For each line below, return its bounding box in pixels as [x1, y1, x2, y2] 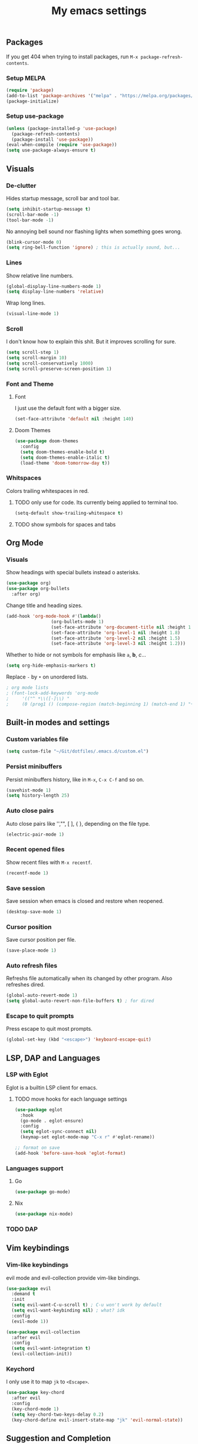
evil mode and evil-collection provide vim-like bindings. [6, 1274, 140, 1281]
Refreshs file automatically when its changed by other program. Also [6, 975, 173, 982]
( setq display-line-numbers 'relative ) [6, 289, 104, 295]
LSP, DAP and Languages [6, 1053, 100, 1063]
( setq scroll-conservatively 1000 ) [6, 360, 94, 366]
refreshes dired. [6, 981, 45, 988]
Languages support [6, 1164, 64, 1173]
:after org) [11, 591, 41, 597]
